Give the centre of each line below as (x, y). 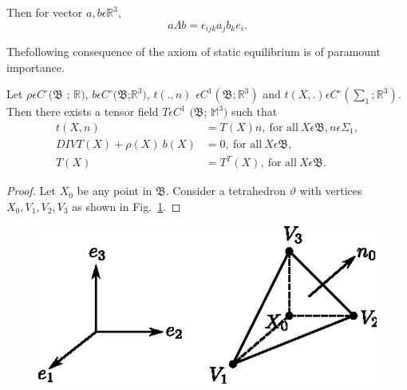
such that (254, 111)
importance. (36, 67)
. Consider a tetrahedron (225, 191)
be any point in (115, 191)
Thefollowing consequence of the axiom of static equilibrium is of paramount (194, 52)
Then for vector (45, 12)
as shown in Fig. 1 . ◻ (126, 207)
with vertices (331, 191)
